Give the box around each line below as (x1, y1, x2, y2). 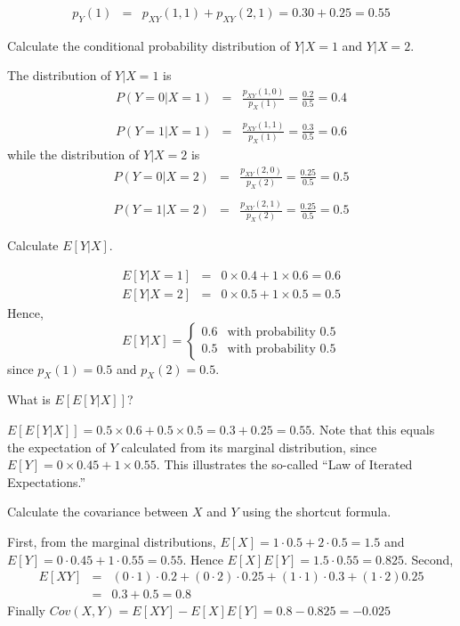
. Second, (403, 549, 454, 568)
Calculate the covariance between (7, 502, 189, 521)
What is (7, 390, 51, 409)
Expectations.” (7, 472, 86, 491)
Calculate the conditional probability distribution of (7, 36, 290, 54)
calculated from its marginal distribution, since (121, 437, 377, 456)
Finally (7, 601, 45, 620)
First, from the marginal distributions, (7, 533, 216, 551)
